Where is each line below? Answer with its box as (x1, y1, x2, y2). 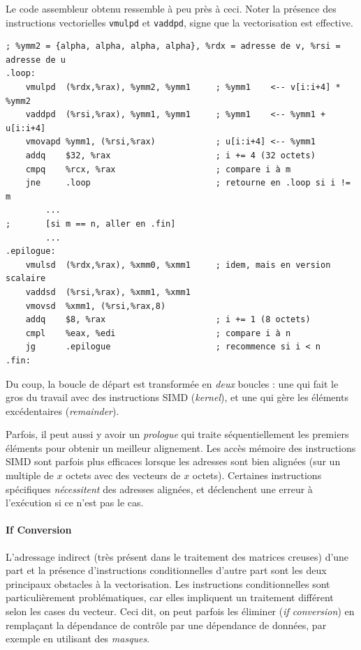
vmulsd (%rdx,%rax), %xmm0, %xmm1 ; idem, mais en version (25, 259, 331, 270)
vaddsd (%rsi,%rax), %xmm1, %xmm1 (25, 287, 191, 297)
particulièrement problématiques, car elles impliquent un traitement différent (6, 590, 334, 605)
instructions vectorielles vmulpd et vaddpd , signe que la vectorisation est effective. (6, 15, 353, 29)
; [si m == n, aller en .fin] (6, 218, 176, 229)
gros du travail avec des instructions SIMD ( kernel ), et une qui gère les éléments (6, 390, 348, 405)
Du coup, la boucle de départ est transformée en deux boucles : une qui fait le (6, 376, 339, 391)
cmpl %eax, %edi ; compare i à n (25, 328, 291, 338)
